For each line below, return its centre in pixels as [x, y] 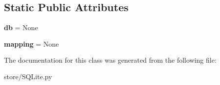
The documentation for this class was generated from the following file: [110, 60]
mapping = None [32, 43]
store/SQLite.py [28, 76]
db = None [21, 27]
